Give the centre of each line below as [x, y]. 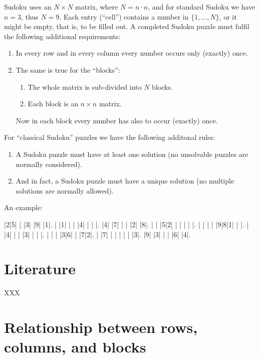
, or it [228, 16]
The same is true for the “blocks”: [68, 69]
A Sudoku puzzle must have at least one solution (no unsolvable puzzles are [132, 154]
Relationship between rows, [101, 327]
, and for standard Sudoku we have [202, 7]
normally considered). [49, 164]
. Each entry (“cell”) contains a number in [124, 16]
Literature [40, 268]
